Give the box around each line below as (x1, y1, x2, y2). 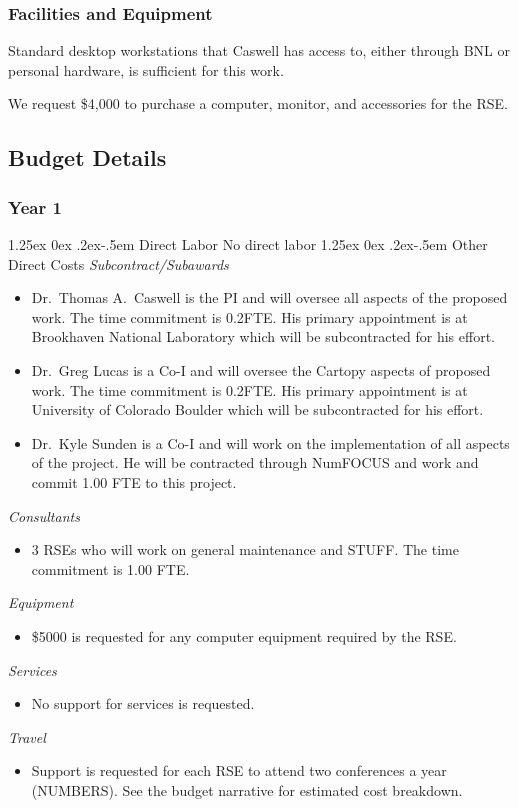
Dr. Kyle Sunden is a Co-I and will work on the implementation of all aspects (31, 432, 510, 453)
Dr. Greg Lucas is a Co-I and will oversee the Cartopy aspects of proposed (31, 359, 491, 380)
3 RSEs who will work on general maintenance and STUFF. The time (31, 539, 459, 560)
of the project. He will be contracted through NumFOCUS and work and (31, 452, 479, 473)
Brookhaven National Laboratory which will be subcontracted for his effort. (31, 326, 495, 347)
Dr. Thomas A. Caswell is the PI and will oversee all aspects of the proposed (31, 287, 508, 308)
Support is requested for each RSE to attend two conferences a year (31, 760, 447, 781)
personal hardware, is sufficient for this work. (8, 59, 284, 80)
